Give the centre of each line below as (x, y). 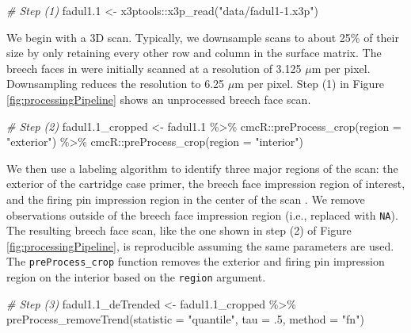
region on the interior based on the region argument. (136, 277)
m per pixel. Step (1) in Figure (310, 84)
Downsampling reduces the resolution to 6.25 (116, 84)
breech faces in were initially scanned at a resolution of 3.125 (154, 68)
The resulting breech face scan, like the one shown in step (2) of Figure (179, 230)
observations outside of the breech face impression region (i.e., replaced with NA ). (202, 214)
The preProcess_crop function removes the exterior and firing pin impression (196, 261)
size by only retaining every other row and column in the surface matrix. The (194, 53)
